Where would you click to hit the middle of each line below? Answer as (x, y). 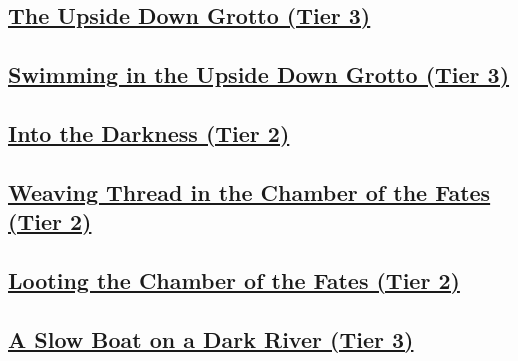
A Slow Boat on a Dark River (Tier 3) (211, 338)
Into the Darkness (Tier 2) (149, 132)
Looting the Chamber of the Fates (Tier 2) (234, 279)
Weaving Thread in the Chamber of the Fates (249, 191)
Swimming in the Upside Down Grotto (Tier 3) (259, 74)
